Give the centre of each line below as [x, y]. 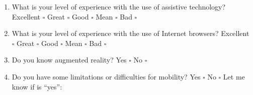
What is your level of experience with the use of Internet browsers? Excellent [131, 33]
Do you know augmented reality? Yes [69, 60]
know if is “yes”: [37, 86]
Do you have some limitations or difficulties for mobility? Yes [106, 76]
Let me [234, 76]
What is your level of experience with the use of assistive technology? [119, 6]
